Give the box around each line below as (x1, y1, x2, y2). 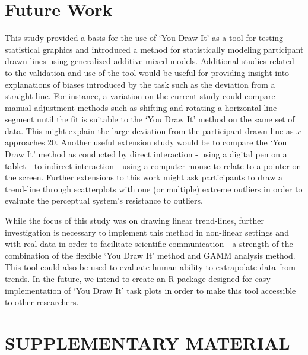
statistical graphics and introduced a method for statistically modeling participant (5, 43, 304, 55)
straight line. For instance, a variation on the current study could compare (5, 90, 275, 102)
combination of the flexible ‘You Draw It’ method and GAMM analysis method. (5, 249, 296, 261)
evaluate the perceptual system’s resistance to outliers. (5, 194, 203, 207)
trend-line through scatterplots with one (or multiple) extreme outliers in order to (5, 182, 303, 195)
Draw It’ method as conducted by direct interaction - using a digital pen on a (5, 148, 287, 160)
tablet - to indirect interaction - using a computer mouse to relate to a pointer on (5, 159, 301, 172)
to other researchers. (5, 296, 79, 308)
